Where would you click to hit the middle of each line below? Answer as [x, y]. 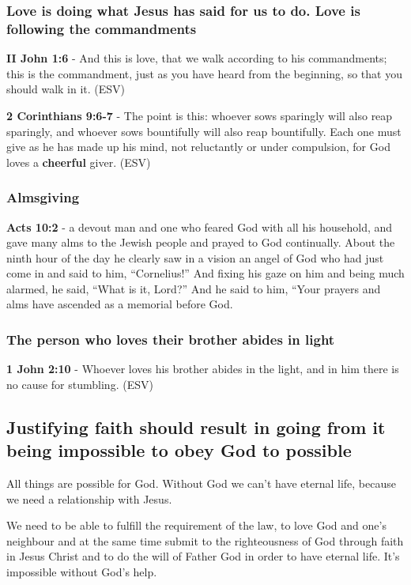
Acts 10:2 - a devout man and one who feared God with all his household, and [200, 226]
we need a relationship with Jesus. [89, 498]
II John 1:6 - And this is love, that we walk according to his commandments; [197, 58]
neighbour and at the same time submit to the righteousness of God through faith [205, 540]
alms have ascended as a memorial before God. [120, 304]
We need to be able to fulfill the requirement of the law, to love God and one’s [196, 525]
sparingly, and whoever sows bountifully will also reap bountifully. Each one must [204, 131]
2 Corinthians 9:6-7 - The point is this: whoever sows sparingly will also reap [200, 115]
